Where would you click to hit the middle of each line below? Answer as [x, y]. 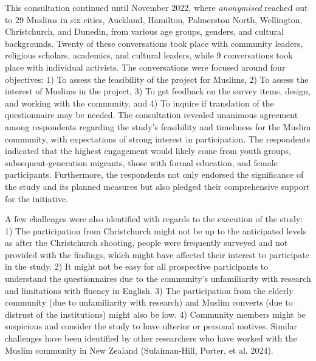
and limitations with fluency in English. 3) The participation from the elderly [149, 290]
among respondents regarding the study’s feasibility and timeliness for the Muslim [158, 126]
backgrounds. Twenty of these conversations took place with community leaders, [154, 43]
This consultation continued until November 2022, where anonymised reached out [156, 7]
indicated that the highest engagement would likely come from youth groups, [148, 151]
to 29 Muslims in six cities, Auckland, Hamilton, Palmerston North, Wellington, [154, 19]
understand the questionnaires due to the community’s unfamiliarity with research [158, 279]
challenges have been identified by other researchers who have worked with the [151, 338]
